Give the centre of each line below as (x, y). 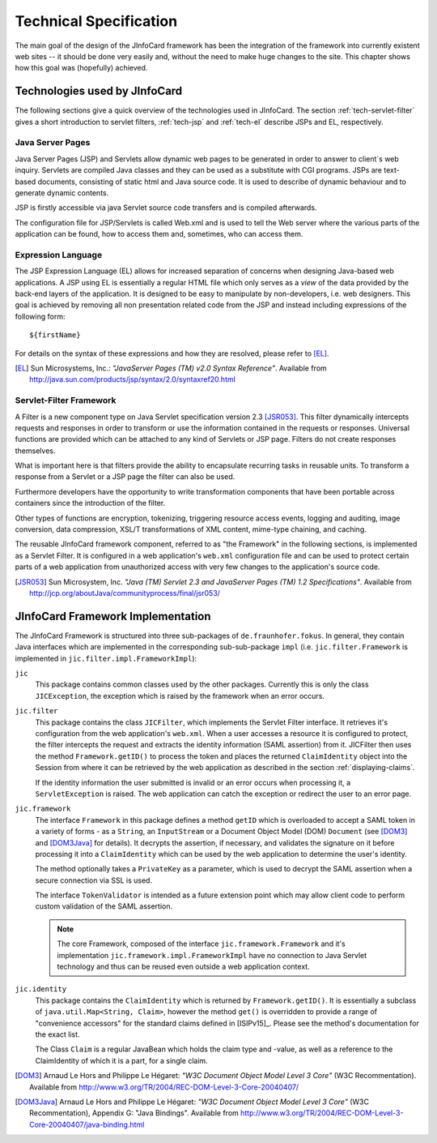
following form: (40, 316)
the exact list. (57, 1034)
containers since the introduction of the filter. (90, 503)
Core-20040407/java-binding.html (87, 1124)
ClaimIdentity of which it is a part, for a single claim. (121, 1060)
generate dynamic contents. (62, 193)
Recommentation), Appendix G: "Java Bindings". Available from (134, 1113)
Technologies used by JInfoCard (99, 91)
